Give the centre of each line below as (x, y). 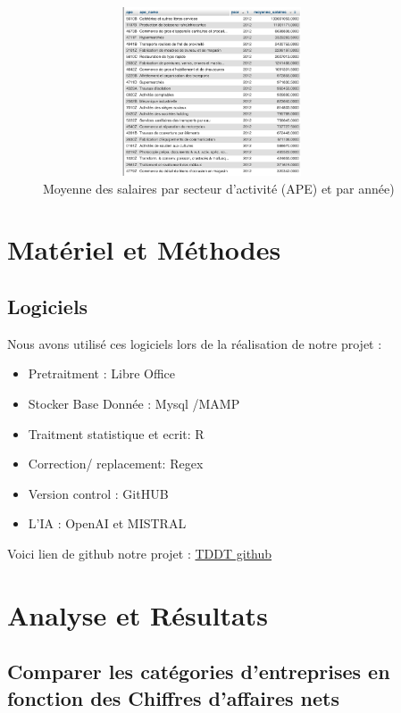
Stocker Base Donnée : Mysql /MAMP (134, 403)
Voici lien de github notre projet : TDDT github (140, 553)
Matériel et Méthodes (144, 249)
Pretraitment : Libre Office (102, 373)
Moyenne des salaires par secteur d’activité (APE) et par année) (219, 188)
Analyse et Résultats (138, 614)
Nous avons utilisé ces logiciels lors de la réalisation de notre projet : (195, 343)
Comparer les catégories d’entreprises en (199, 672)
